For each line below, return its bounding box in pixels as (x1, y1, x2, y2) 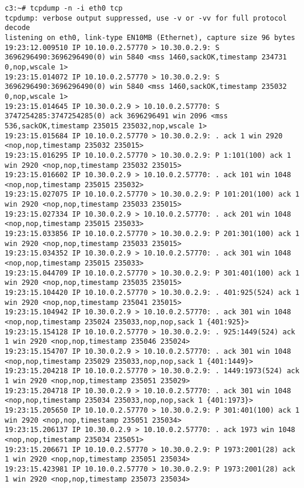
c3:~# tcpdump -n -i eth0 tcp (5, 4, 123, 12)
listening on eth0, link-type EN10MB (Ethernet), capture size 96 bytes (5, 33, 295, 42)
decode (5, 24, 30, 32)
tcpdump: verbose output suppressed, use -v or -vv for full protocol (5, 14, 287, 22)
